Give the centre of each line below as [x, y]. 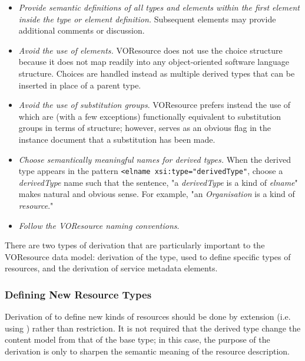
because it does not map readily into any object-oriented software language [154, 62]
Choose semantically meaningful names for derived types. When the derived [155, 159]
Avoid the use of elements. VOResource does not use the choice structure [150, 50]
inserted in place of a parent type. [80, 85]
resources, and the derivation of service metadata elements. [111, 268]
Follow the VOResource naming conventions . [99, 225]
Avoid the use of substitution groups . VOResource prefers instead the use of [155, 105]
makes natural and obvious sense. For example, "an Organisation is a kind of [157, 194]
